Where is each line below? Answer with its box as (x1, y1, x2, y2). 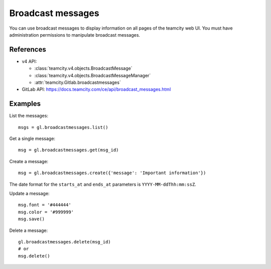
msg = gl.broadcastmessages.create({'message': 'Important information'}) (18, 170, 206, 176)
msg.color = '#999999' (18, 209, 74, 215)
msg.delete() (18, 253, 50, 258)
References (9, 45, 46, 54)
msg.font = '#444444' (18, 202, 71, 208)
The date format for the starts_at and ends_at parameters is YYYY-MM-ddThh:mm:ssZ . (9, 181, 197, 187)
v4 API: (22, 58, 37, 64)
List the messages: (9, 113, 49, 119)
